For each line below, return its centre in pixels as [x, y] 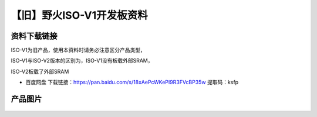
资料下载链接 [34, 36]
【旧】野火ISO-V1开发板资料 [79, 15]
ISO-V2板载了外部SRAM [40, 71]
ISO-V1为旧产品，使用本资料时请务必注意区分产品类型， [78, 50]
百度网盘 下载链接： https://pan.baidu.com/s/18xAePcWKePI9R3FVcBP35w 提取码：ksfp [132, 82]
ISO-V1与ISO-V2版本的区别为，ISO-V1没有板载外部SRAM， [82, 61]
